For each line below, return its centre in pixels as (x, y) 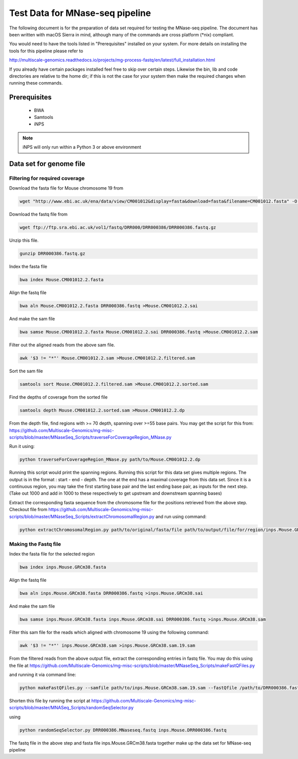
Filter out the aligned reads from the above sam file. (62, 345)
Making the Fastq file (35, 544)
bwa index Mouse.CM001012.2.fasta (62, 280)
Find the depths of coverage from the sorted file (58, 397)
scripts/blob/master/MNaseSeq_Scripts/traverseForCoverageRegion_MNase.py (90, 437)
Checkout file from (28, 510)
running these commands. (36, 83)
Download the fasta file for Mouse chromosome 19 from (66, 188)
